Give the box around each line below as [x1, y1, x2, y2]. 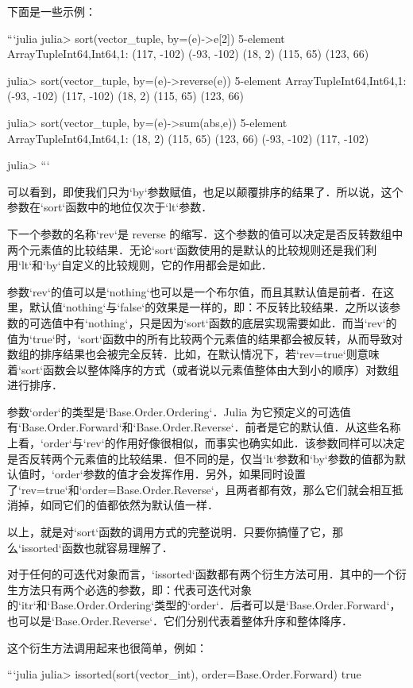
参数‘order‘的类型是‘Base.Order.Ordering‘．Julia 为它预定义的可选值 [7, 403, 351, 419]
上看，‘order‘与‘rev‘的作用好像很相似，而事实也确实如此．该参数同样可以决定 [7, 435, 405, 451]
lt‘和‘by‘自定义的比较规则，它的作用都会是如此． [21, 257, 272, 273]
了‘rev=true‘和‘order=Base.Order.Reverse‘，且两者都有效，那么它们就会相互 [7, 481, 392, 497]
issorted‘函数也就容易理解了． [21, 539, 173, 555]
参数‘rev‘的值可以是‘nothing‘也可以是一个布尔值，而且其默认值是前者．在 [7, 283, 384, 300]
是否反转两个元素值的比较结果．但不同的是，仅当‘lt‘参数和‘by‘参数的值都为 [7, 450, 395, 466]
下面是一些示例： [7, 3, 96, 19]
